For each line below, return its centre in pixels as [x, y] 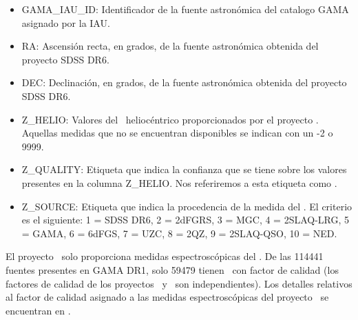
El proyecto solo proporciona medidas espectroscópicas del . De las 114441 [165, 256]
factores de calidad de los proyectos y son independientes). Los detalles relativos [179, 283]
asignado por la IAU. [66, 22]
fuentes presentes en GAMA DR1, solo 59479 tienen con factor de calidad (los [172, 269]
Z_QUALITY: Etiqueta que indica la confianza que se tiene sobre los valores [184, 169]
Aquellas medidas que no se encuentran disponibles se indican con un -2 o [177, 133]
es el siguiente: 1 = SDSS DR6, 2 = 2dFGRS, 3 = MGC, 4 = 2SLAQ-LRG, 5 [186, 220]
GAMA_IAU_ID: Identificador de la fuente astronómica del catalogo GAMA [185, 9]
